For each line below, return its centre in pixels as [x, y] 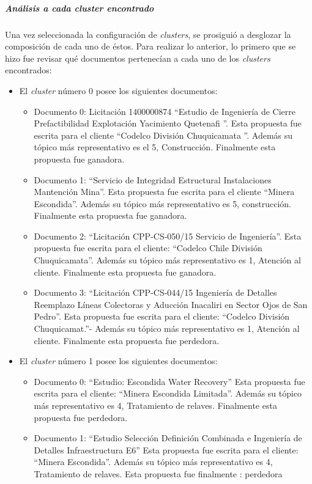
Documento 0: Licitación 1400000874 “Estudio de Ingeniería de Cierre [165, 111]
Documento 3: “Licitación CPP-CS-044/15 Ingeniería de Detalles [155, 292]
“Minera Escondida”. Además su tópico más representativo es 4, [153, 462]
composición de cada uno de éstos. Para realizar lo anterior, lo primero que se [150, 46]
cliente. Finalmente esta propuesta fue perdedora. [127, 340]
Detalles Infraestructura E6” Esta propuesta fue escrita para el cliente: [166, 449]
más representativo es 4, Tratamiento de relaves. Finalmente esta [155, 405]
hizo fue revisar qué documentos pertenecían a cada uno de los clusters [138, 58]
